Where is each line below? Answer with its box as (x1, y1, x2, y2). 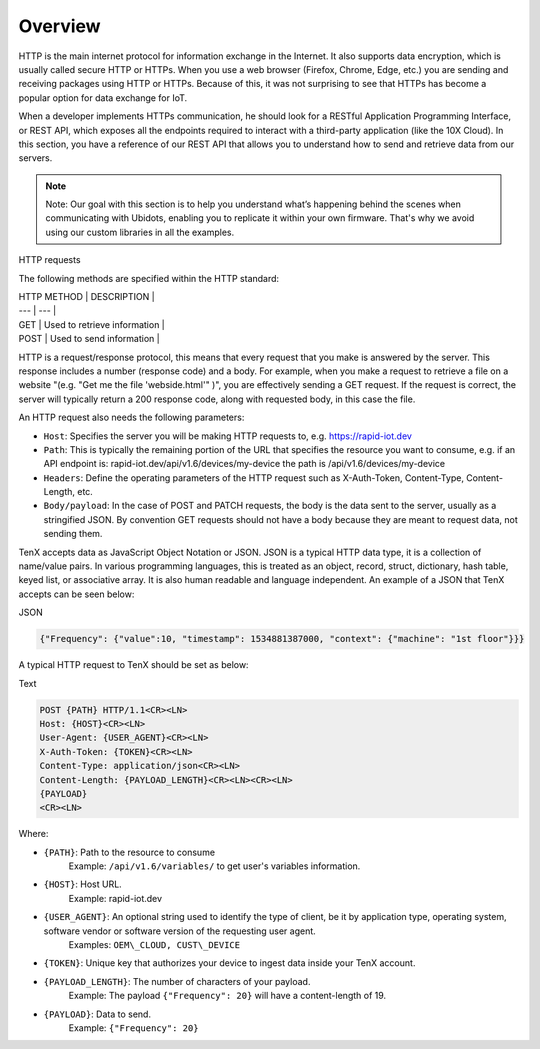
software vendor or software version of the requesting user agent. (43, 925, 317, 937)
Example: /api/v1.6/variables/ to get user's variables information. (68, 860, 361, 872)
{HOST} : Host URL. (43, 878, 122, 890)
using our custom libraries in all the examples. (45, 226, 235, 238)
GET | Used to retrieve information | (18, 318, 165, 330)
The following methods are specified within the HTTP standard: (18, 272, 280, 284)
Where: (18, 828, 49, 840)
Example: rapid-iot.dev (68, 892, 163, 904)
